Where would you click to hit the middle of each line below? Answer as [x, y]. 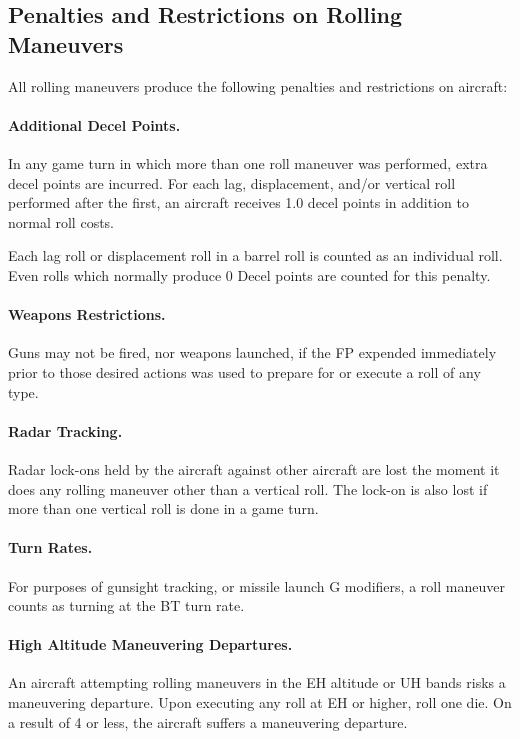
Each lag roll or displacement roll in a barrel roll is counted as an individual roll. [255, 255]
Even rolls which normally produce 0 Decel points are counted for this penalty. [249, 274]
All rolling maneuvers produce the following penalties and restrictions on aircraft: [258, 85]
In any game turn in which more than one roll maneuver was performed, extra [248, 162]
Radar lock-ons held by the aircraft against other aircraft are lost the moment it [254, 468]
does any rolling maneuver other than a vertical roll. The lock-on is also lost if [248, 488]
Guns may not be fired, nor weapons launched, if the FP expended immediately [252, 352]
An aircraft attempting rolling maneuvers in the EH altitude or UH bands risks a [257, 682]
